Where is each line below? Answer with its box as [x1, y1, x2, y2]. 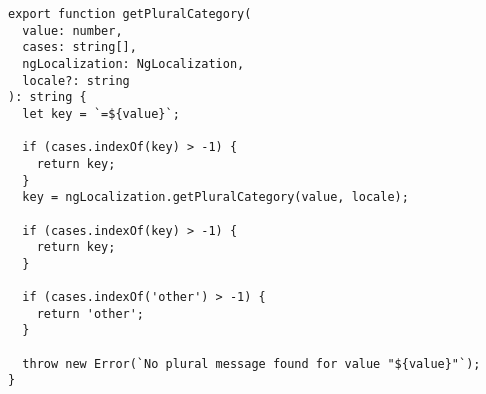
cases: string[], [22, 40, 137, 55]
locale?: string [22, 73, 130, 88]
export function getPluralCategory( [8, 7, 252, 21]
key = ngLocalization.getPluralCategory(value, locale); [22, 190, 409, 205]
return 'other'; [36, 306, 145, 321]
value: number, [22, 23, 123, 38]
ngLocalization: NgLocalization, [22, 56, 245, 71]
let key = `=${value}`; [22, 106, 180, 121]
